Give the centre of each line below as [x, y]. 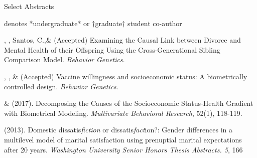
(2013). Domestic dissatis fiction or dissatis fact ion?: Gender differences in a [118, 130]
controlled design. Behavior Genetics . [61, 86]
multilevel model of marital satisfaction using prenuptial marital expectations [123, 139]
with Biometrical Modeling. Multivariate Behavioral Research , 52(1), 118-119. [123, 113]
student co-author [155, 23]
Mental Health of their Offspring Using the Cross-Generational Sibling [112, 49]
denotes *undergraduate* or [47, 23]
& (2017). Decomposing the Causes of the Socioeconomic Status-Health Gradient [129, 103]
